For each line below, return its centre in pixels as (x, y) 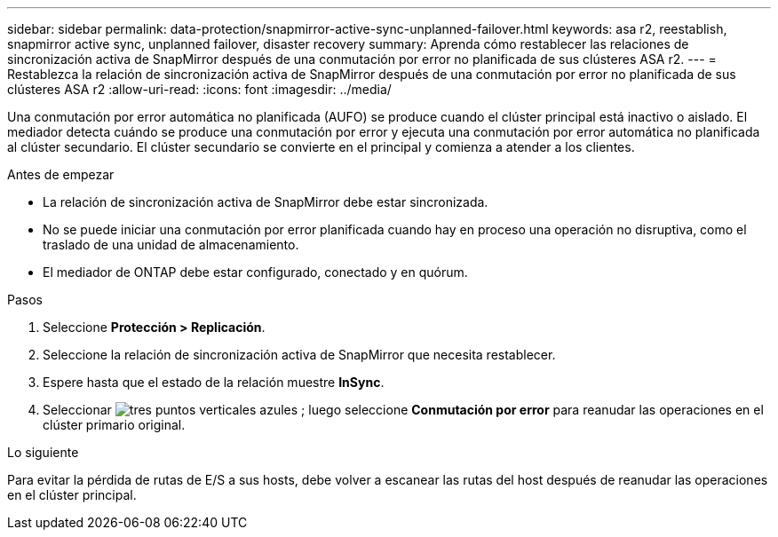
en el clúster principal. (72, 495)
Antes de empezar (61, 174)
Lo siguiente (43, 452)
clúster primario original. (114, 425)
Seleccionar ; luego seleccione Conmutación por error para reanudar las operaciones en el (403, 410)
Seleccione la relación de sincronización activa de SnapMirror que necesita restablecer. (299, 355)
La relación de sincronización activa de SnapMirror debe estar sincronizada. (266, 202)
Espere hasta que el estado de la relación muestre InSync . (214, 382)
